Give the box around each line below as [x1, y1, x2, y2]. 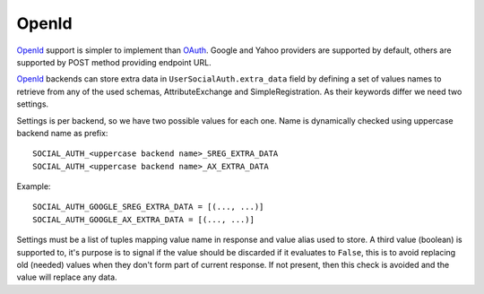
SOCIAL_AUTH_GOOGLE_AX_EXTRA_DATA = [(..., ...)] [32, 214, 255, 224]
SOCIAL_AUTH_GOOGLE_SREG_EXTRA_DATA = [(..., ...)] [32, 202, 264, 212]
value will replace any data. [16, 272, 117, 282]
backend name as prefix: [16, 127, 108, 138]
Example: [16, 181, 51, 192]
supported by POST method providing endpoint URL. [16, 56, 212, 67]
